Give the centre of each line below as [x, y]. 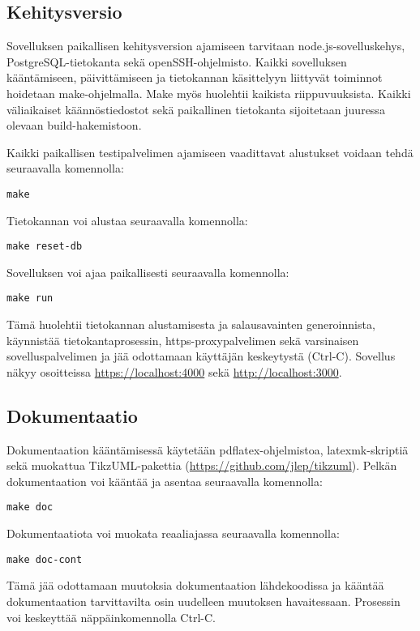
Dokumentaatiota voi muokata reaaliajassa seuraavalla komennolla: [173, 533]
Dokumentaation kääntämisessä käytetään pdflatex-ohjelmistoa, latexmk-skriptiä [208, 449]
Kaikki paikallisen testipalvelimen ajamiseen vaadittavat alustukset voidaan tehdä [210, 152]
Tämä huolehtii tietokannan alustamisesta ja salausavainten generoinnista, [191, 324]
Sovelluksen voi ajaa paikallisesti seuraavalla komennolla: [148, 272]
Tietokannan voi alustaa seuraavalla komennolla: [127, 220]
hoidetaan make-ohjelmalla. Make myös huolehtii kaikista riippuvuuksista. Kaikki [209, 93]
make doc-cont [45, 559]
